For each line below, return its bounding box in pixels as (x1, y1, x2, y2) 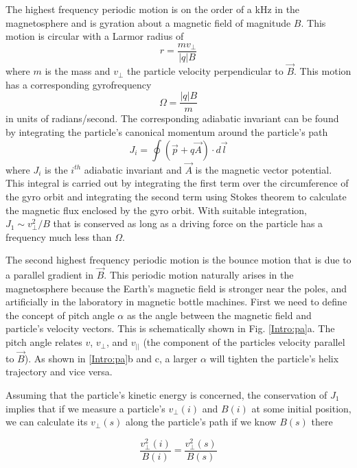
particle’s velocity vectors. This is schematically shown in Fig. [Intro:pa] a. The (5, 321, 335, 336)
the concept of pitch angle (5, 307, 115, 322)
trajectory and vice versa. (5, 364, 113, 379)
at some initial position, (251, 401, 352, 415)
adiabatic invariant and (84, 162, 182, 176)
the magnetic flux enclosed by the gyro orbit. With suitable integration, (5, 202, 307, 217)
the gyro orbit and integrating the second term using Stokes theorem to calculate (5, 189, 347, 203)
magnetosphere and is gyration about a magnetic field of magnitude (5, 15, 291, 30)
